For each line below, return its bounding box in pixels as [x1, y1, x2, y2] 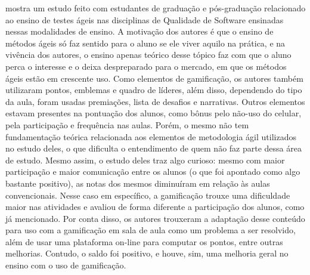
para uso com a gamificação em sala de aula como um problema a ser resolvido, [5, 224, 296, 236]
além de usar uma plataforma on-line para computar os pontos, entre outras [5, 235, 283, 248]
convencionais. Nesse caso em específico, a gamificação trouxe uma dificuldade [5, 189, 290, 201]
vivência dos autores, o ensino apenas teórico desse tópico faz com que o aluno [5, 48, 292, 61]
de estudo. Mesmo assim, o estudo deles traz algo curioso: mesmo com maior [5, 153, 285, 166]
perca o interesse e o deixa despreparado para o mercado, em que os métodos [5, 60, 287, 72]
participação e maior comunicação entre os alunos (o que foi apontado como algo [5, 165, 300, 178]
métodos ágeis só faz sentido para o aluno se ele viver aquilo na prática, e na [5, 36, 286, 49]
